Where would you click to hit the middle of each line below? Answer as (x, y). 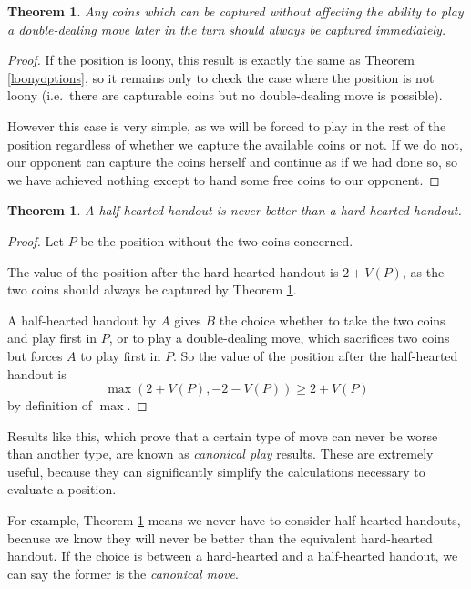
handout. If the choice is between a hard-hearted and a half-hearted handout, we (233, 556)
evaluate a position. (62, 489)
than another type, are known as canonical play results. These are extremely (220, 454)
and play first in (52, 338)
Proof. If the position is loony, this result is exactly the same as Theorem (211, 60)
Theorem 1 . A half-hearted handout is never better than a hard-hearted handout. (235, 210)
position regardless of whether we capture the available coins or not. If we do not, (235, 144)
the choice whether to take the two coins (332, 320)
